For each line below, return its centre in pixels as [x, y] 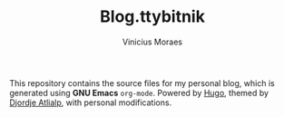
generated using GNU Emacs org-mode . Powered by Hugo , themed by [139, 93]
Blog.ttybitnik [152, 17]
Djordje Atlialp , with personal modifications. [91, 102]
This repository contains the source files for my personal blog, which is [142, 83]
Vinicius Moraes [152, 42]
